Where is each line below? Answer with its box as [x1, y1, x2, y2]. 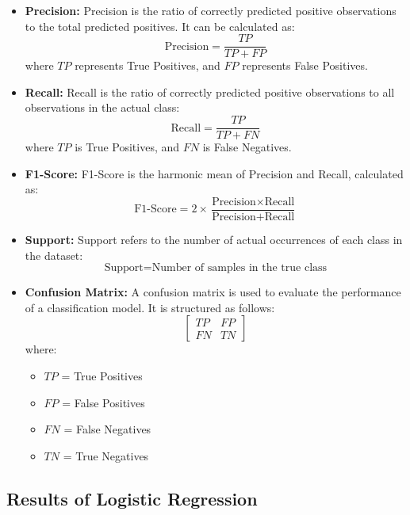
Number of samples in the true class [151, 262, 328, 274]
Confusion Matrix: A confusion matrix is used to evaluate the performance [25, 284, 401, 300]
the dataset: [25, 246, 83, 263]
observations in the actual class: [25, 99, 180, 116]
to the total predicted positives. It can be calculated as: [25, 17, 295, 34]
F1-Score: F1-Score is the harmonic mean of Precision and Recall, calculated [25, 165, 404, 181]
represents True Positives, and [75, 57, 220, 74]
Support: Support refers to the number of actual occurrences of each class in [25, 231, 403, 247]
